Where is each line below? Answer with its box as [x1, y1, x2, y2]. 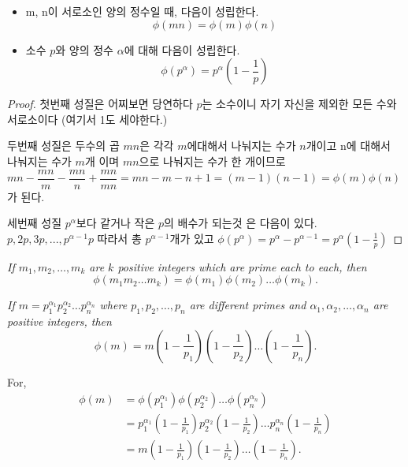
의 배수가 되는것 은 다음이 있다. [164, 215, 317, 231]
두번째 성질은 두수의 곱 [7, 137, 120, 154]
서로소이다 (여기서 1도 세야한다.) [7, 110, 168, 127]
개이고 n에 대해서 [306, 137, 391, 154]
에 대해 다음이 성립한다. [124, 41, 240, 58]
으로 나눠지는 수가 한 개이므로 [139, 152, 286, 169]
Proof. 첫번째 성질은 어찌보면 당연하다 [7, 95, 193, 112]
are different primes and [189, 297, 306, 313]
